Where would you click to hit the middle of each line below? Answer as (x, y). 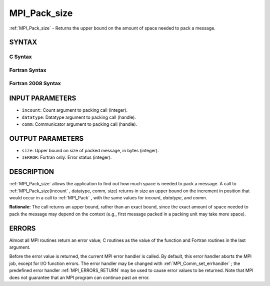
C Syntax (20, 57)
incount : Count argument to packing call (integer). (75, 110)
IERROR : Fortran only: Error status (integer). (67, 157)
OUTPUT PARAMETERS (46, 138)
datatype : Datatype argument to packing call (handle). (79, 117)
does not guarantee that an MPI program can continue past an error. (79, 277)
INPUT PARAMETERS (43, 98)
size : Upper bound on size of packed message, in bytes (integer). (90, 150)
